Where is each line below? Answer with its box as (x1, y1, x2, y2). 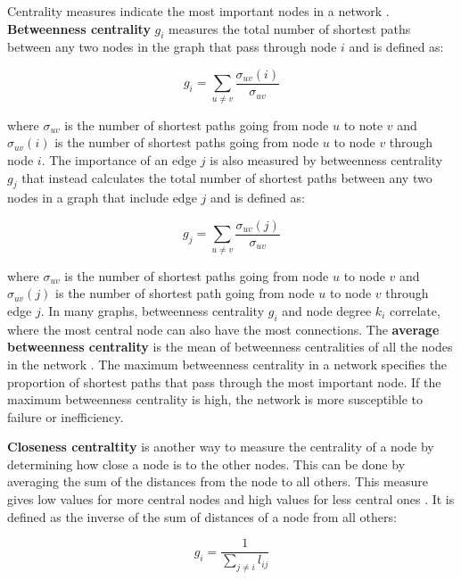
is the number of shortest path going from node (55, 284, 315, 302)
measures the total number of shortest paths (169, 19, 411, 37)
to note (343, 115, 383, 134)
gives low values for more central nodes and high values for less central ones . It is (7, 490, 455, 509)
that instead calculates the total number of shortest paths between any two (21, 168, 432, 186)
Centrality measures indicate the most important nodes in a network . (7, 2, 390, 20)
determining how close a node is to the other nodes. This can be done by (7, 454, 406, 473)
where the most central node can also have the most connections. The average (7, 319, 440, 338)
